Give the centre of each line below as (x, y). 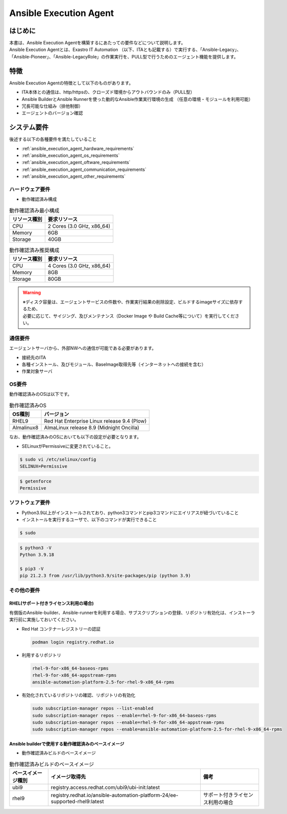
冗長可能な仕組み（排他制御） (52, 106)
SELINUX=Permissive (43, 466)
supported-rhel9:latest (77, 802)
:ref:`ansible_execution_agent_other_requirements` (74, 176)
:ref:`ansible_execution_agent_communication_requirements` (84, 169)
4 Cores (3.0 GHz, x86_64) (79, 266)
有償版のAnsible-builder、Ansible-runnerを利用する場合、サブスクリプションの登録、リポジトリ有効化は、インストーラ (132, 613)
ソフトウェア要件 (30, 503)
